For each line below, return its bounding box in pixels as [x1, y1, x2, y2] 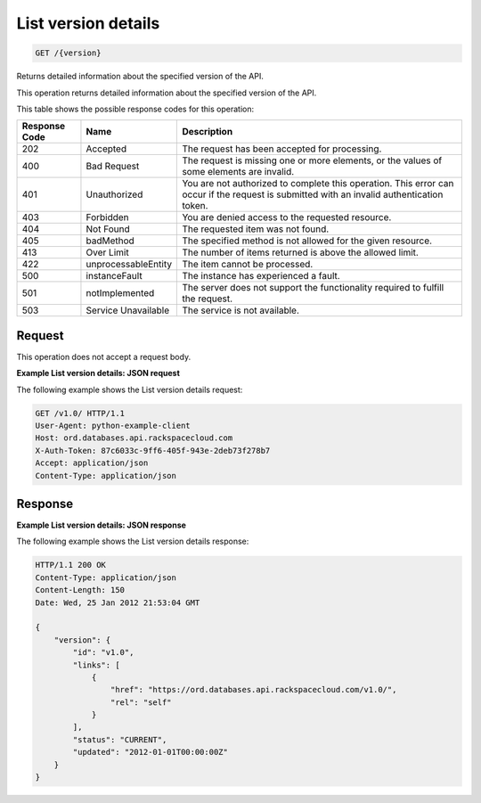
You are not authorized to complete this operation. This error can [182, 177, 454, 190]
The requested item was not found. [182, 223, 330, 235]
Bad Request [86, 160, 140, 173]
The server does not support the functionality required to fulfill [182, 282, 444, 294]
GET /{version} [35, 48, 102, 58]
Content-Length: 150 [35, 585, 125, 595]
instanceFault [86, 270, 143, 283]
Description [182, 126, 233, 138]
